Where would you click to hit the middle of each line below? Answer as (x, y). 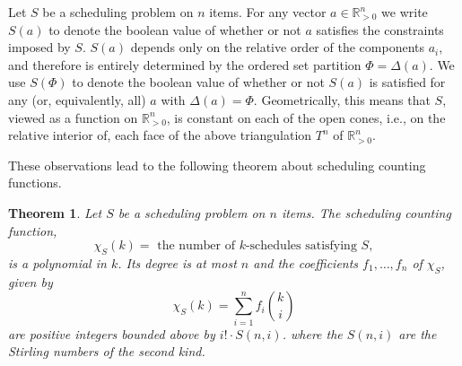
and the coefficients (306, 262)
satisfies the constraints (380, 29)
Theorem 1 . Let (55, 212)
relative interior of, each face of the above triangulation (160, 135)
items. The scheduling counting (366, 212)
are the (418, 333)
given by (31, 281)
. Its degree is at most (177, 262)
